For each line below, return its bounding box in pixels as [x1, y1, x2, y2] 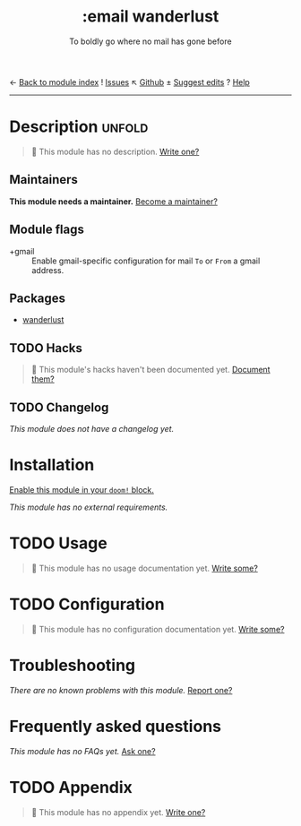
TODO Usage [9, 533, 107, 554]
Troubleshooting [9, 655, 136, 675]
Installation [9, 455, 95, 476]
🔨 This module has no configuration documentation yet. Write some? [30, 624, 285, 634]
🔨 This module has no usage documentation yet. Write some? [30, 563, 258, 573]
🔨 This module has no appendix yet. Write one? [30, 806, 206, 817]
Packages [9, 290, 65, 305]
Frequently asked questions [9, 716, 222, 736]
